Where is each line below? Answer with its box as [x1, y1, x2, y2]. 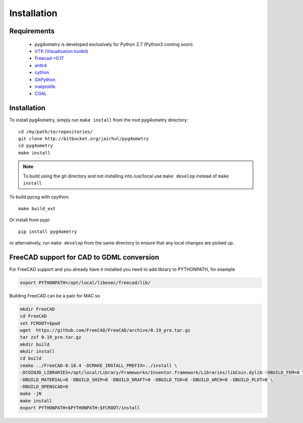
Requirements [9, 27, 55, 35]
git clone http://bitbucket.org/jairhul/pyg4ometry [18, 136, 149, 141]
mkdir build [20, 341, 50, 347]
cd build [20, 355, 42, 361]
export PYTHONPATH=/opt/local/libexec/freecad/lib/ [20, 280, 151, 285]
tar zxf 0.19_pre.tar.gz [20, 334, 82, 340]
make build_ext [18, 206, 56, 211]
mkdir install [20, 348, 55, 354]
